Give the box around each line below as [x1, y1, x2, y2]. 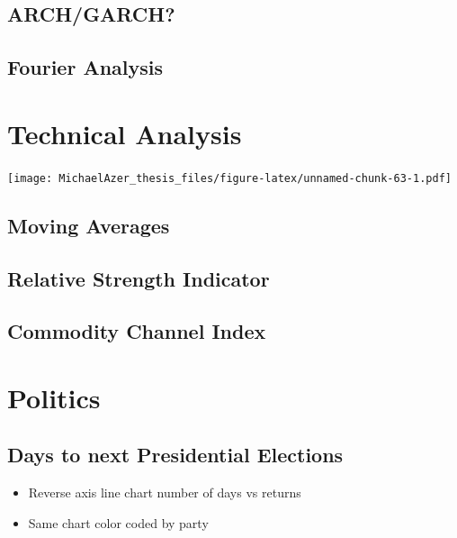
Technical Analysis [7, 114, 242, 151]
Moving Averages [7, 211, 170, 239]
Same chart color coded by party [28, 513, 209, 532]
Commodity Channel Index [7, 317, 266, 345]
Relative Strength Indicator [7, 264, 270, 292]
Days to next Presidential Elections [7, 441, 344, 469]
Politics [7, 378, 101, 415]
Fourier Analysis [7, 53, 164, 81]
